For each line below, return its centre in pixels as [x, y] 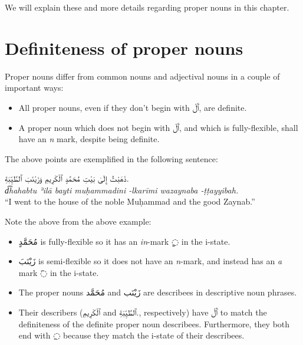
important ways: [34, 88]
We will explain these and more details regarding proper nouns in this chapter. [147, 7]
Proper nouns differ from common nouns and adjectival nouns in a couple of [142, 76]
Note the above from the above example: [78, 221]
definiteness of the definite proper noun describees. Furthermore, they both [154, 323]
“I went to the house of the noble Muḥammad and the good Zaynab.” [130, 201]
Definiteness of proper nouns [124, 47]
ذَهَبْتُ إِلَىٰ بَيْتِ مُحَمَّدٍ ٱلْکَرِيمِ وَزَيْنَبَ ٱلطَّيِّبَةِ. [67, 178]
